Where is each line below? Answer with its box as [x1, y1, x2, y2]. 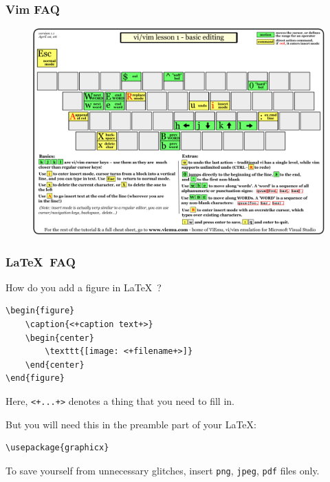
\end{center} [25, 359, 85, 370]
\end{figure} [5, 373, 65, 384]
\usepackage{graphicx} [5, 443, 109, 453]
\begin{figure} [5, 306, 75, 316]
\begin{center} [25, 333, 94, 343]
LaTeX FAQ [5, 253, 76, 270]
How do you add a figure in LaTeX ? [5, 280, 162, 294]
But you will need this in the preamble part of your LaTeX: [5, 417, 256, 431]
